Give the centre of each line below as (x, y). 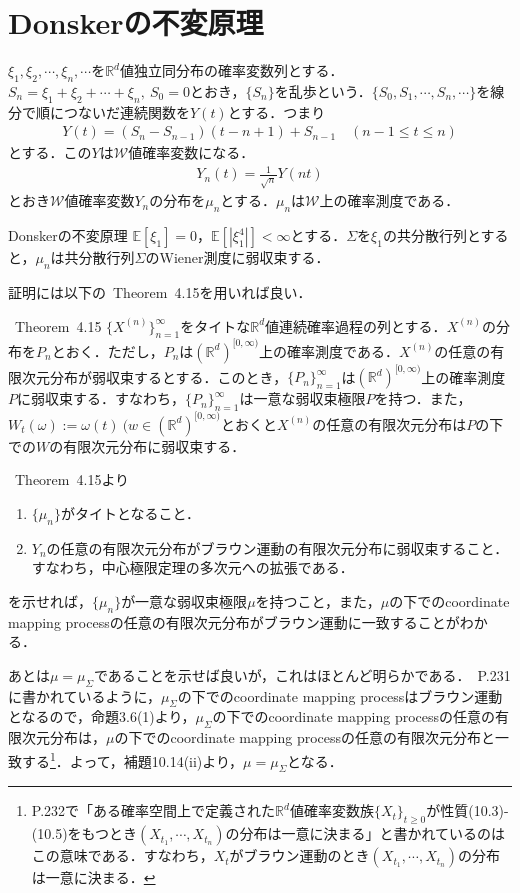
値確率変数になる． (191, 152)
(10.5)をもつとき (84, 833)
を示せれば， (50, 600)
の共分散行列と (431, 235)
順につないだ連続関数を (112, 111)
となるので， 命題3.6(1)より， (102, 716)
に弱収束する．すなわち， (101, 398)
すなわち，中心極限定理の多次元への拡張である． (192, 567)
